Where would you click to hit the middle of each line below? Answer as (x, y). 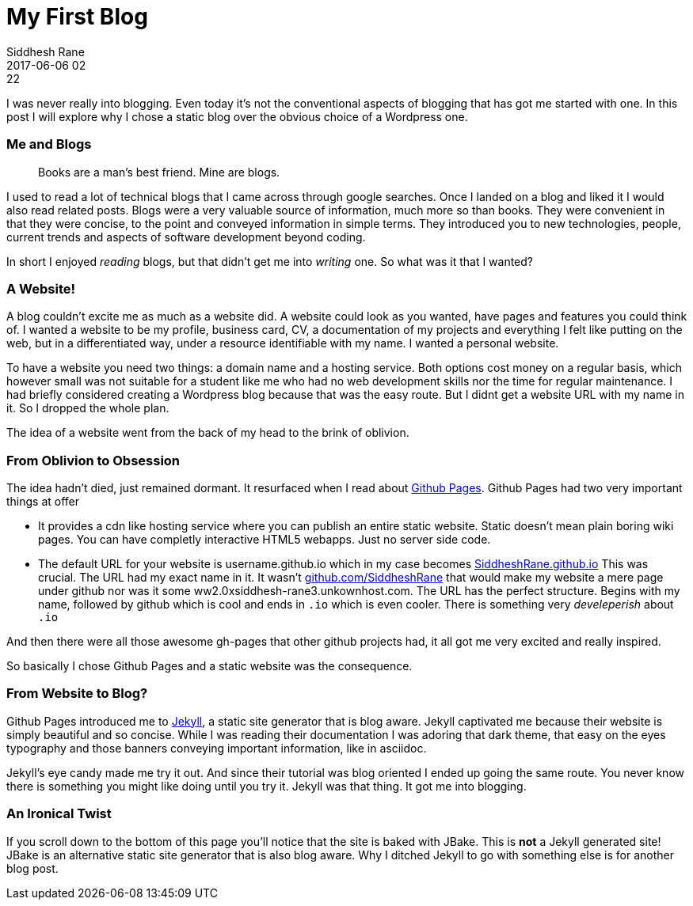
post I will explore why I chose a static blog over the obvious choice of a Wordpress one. (237, 116)
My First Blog (77, 17)
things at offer (43, 501)
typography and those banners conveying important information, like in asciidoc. (217, 748)
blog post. (32, 868)
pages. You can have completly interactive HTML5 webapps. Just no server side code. (265, 539)
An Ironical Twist (59, 814)
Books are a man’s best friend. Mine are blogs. (159, 172)
